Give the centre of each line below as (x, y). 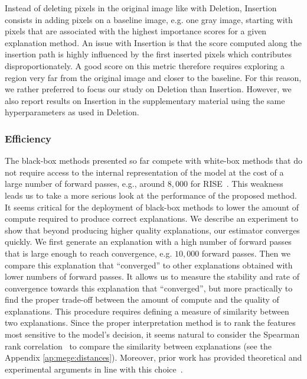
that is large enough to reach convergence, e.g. (89, 253)
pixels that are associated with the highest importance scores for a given (136, 31)
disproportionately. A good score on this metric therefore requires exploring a (145, 65)
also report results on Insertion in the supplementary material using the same (145, 100)
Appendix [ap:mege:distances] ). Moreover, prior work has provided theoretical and (153, 357)
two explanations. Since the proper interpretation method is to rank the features (150, 323)
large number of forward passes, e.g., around (85, 184)
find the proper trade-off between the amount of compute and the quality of (142, 299)
